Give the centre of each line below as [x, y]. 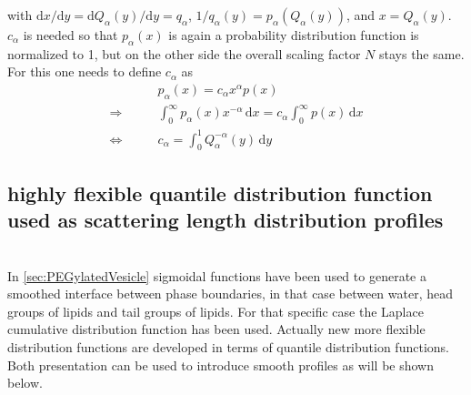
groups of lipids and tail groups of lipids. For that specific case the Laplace [215, 311]
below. [25, 383]
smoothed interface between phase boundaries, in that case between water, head [230, 294]
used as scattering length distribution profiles [225, 220]
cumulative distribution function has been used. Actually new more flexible [216, 329]
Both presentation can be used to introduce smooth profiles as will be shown [220, 365]
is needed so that [70, 35]
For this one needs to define [85, 71]
